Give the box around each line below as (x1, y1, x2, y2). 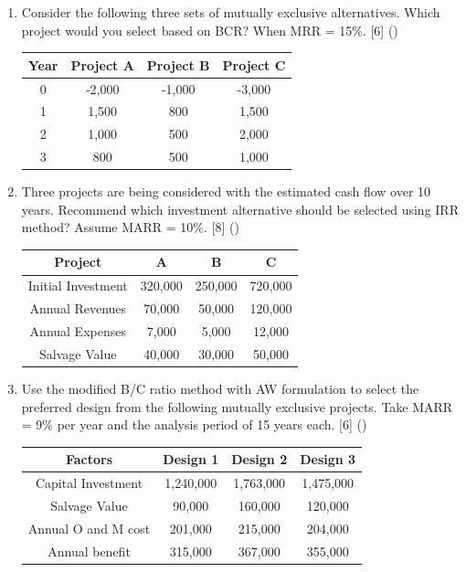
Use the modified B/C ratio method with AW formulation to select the (21, 378, 419, 397)
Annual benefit (48, 541, 131, 560)
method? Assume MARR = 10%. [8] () (21, 217, 239, 237)
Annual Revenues (29, 299, 127, 318)
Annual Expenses (29, 321, 126, 340)
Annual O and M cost (27, 518, 151, 537)
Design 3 (300, 450, 356, 469)
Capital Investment (35, 473, 143, 493)
